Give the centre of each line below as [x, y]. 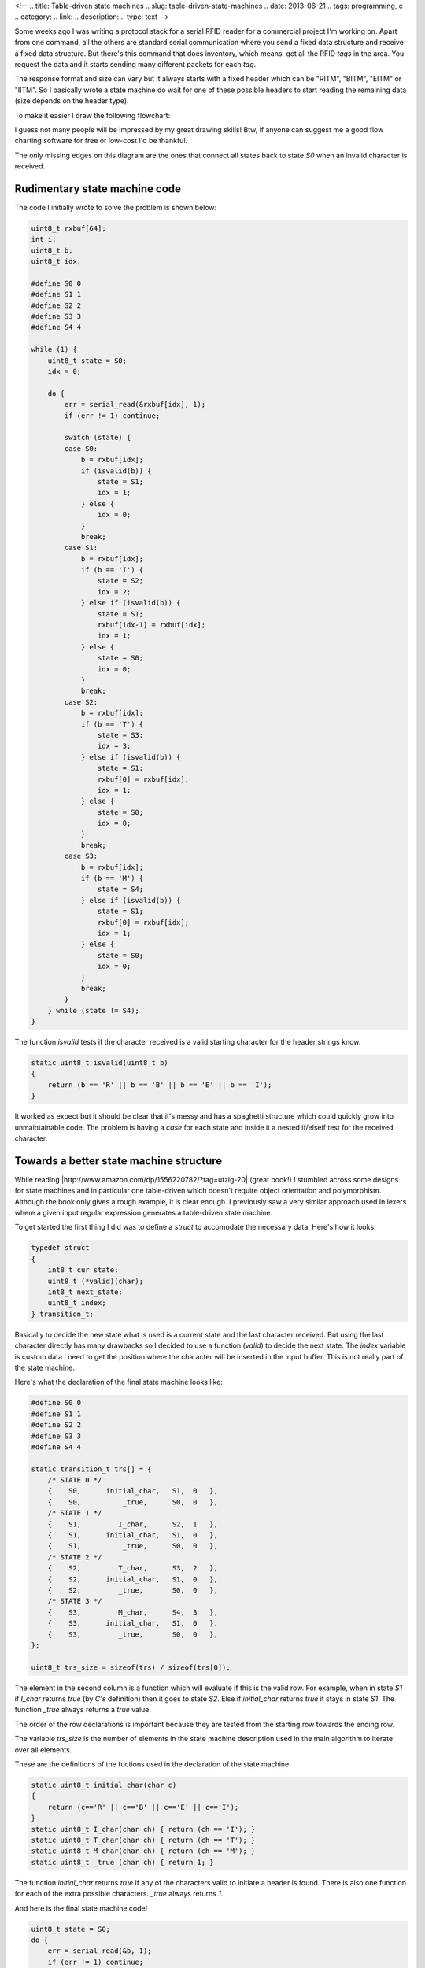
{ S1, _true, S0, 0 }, [133, 1546]
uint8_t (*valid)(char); [96, 1281]
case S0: [81, 448]
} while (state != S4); [93, 1010]
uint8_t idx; [56, 261]
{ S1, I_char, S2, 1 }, [133, 1524]
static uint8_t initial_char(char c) [104, 1785]
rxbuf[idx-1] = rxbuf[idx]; [152, 625]
